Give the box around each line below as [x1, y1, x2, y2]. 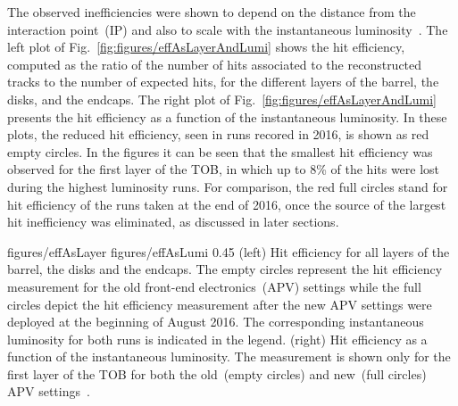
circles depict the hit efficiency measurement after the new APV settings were [7, 294, 432, 313]
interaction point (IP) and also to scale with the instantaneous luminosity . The [7, 20, 448, 38]
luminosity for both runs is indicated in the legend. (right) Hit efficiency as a [7, 329, 428, 348]
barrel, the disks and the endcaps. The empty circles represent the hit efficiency [7, 260, 443, 278]
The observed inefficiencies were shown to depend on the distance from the [7, 3, 416, 21]
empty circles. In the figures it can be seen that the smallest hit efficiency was [7, 142, 433, 161]
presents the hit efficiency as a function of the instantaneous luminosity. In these [7, 107, 447, 126]
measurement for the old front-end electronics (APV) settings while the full [7, 277, 421, 295]
